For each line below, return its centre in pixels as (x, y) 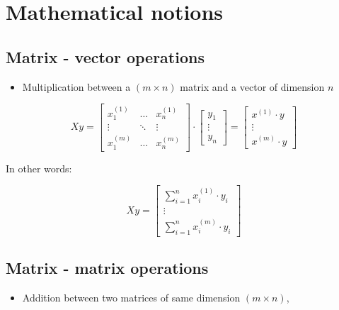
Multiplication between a (76, 86)
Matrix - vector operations (105, 56)
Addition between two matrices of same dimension (131, 297)
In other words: (39, 168)
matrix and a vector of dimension (252, 86)
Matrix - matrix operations (107, 268)
